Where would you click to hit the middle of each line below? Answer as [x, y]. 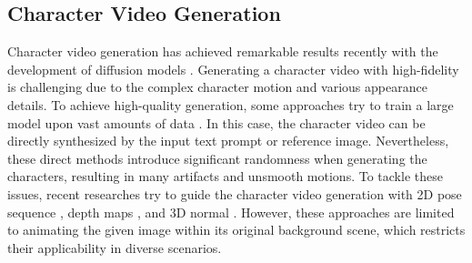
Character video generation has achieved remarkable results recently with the [223, 51]
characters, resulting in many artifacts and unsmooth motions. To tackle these [225, 176]
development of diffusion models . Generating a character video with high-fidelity [233, 69]
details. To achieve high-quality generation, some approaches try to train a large [231, 104]
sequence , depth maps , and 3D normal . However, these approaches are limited [231, 212]
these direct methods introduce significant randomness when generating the [217, 158]
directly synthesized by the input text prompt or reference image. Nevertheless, [228, 141]
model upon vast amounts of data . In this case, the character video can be [216, 122]
